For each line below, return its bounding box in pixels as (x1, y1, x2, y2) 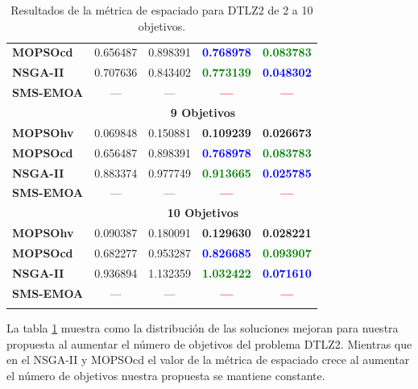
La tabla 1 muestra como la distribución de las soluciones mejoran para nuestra (6, 319, 399, 336)
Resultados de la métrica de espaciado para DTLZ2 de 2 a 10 (10, 2, 313, 18)
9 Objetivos (170, 103, 236, 120)
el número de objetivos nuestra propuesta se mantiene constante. (6, 366, 325, 383)
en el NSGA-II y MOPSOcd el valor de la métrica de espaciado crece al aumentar (6, 351, 410, 368)
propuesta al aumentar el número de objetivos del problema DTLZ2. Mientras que (6, 335, 412, 352)
